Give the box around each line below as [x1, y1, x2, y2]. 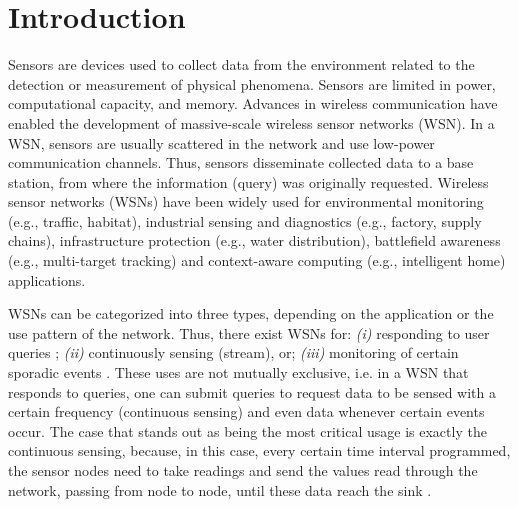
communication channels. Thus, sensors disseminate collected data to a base [8, 152, 474, 173]
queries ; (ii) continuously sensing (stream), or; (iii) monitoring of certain [8, 342, 459, 363]
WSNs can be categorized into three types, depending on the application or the [8, 303, 494, 324]
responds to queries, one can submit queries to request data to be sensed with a [8, 381, 497, 402]
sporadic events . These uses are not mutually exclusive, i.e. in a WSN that [8, 362, 469, 383]
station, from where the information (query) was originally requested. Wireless [8, 171, 489, 192]
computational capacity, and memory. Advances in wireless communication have [8, 93, 498, 114]
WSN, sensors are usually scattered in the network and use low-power [8, 132, 435, 153]
